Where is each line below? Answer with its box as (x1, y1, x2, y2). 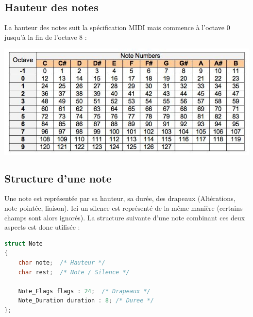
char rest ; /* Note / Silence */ (18, 268, 130, 276)
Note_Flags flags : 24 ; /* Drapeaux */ (18, 287, 151, 295)
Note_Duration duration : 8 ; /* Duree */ (18, 297, 154, 304)
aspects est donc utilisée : (4, 222, 80, 232)
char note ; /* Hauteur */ (18, 259, 105, 266)
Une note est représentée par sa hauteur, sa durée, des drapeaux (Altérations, (4, 193, 236, 203)
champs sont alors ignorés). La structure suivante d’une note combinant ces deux (4, 212, 245, 222)
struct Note (4, 240, 43, 247)
